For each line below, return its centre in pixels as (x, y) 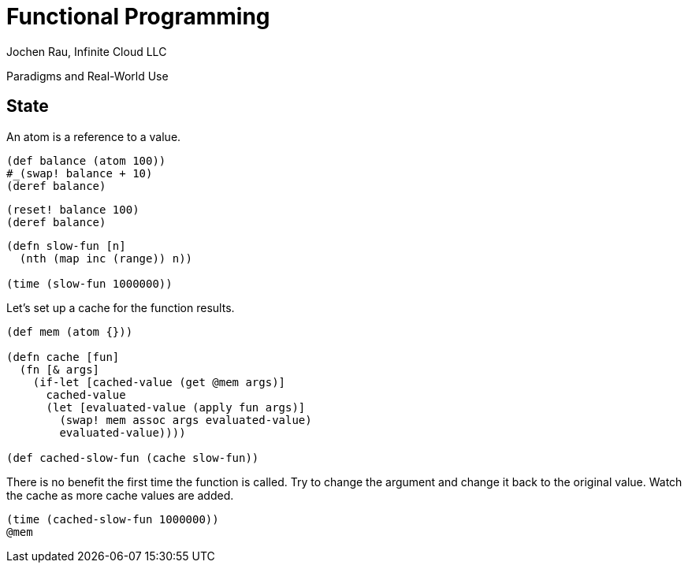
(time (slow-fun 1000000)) (89, 283)
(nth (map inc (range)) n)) (106, 258)
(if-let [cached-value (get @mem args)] (159, 382)
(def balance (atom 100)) (86, 160)
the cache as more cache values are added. (120, 495)
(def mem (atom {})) (70, 331)
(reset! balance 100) (73, 209)
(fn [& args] (60, 369)
